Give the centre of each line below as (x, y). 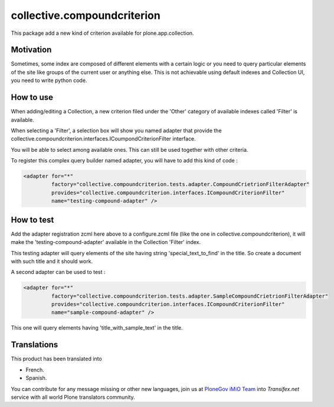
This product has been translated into (57, 359)
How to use (32, 97)
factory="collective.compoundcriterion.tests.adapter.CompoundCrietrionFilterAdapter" (180, 184)
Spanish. (36, 378)
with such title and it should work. (52, 261)
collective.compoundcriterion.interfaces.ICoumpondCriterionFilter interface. (103, 139)
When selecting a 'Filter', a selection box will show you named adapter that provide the (116, 131)
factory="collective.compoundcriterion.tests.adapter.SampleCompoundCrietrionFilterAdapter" (190, 296)
